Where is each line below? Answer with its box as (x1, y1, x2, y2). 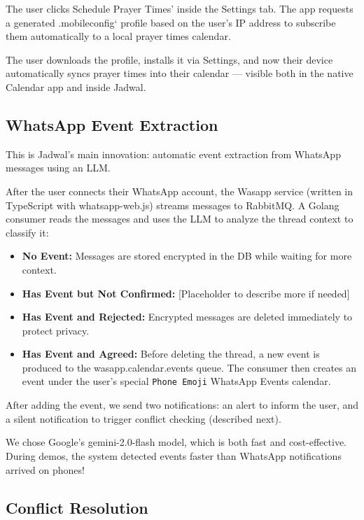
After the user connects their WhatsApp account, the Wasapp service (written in (6, 183, 353, 198)
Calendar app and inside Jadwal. (6, 79, 146, 94)
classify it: (6, 225, 49, 239)
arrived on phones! (6, 462, 85, 477)
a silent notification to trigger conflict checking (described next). (6, 411, 281, 426)
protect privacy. (22, 323, 90, 337)
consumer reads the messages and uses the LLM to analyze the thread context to (6, 211, 353, 226)
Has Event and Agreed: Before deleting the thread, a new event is (22, 346, 320, 361)
